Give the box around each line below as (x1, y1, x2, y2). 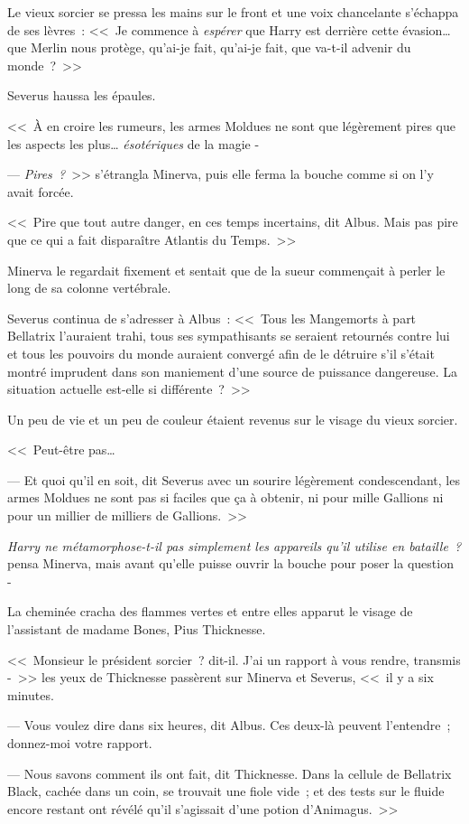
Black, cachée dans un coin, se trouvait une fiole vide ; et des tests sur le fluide (7, 782, 445, 801)
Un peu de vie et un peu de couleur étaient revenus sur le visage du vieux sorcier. (7, 409, 458, 428)
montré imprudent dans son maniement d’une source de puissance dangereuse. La (7, 361, 457, 380)
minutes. (7, 685, 54, 704)
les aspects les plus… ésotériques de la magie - (7, 134, 260, 153)
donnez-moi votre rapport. (7, 734, 152, 752)
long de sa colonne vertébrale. (7, 278, 171, 297)
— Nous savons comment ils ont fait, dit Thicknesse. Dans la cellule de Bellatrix (7, 763, 452, 782)
